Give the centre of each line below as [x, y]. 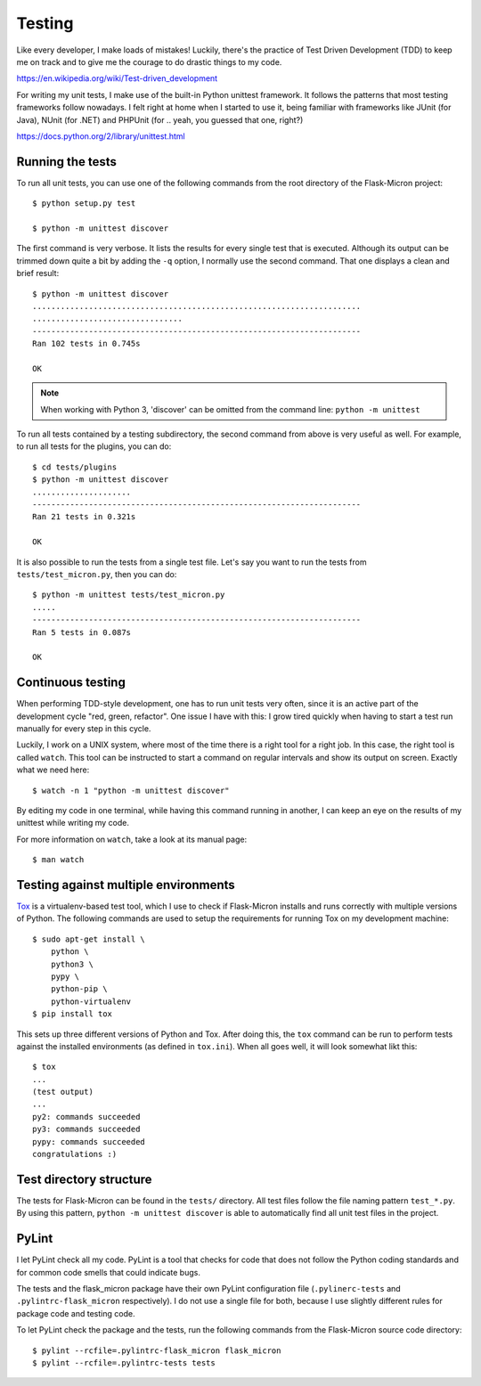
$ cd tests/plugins [75, 467]
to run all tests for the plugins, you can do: [94, 446]
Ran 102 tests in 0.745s [86, 344]
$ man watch [58, 860]
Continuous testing [71, 683]
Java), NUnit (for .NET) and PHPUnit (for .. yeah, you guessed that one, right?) [160, 119]
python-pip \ [79, 989]
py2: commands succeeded [86, 1117]
